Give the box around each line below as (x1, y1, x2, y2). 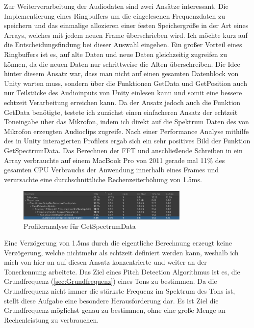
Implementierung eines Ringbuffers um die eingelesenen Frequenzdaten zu (4, 10, 226, 21)
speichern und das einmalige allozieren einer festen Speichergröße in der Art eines (4, 20, 249, 30)
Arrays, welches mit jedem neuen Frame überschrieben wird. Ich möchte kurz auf (4, 29, 248, 40)
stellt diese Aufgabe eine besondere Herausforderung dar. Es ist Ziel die (4, 295, 219, 305)
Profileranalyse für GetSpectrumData (24, 221, 136, 231)
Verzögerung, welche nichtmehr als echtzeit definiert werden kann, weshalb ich (4, 247, 239, 257)
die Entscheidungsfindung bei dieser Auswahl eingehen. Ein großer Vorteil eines (4, 39, 242, 50)
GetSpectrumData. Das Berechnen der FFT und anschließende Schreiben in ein (4, 145, 243, 155)
